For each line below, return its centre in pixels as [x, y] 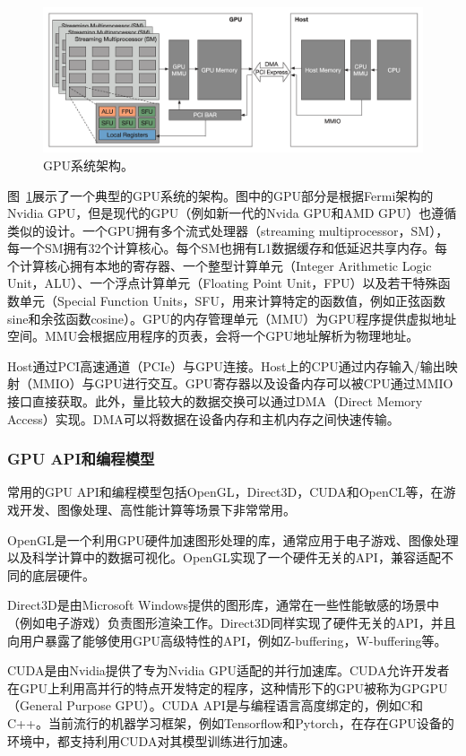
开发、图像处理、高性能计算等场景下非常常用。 [157, 510]
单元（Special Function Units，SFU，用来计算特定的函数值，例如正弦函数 [232, 301]
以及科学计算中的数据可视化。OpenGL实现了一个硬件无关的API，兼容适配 [224, 557]
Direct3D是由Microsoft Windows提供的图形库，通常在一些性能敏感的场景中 [224, 605]
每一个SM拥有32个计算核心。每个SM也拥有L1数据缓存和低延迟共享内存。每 [227, 248]
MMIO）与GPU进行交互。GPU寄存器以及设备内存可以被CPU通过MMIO [242, 383]
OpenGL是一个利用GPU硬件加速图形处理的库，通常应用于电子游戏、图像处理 [233, 539]
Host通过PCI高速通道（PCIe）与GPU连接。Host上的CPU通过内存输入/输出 [226, 365]
